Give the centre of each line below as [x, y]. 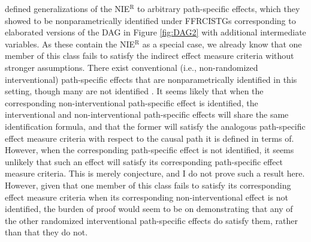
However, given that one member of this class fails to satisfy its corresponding [148, 185]
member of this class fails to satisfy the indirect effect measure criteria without [150, 56]
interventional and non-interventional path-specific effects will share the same [147, 114]
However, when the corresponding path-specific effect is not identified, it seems [150, 150]
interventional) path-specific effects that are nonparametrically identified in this [151, 79]
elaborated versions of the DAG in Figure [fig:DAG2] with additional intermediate [155, 32]
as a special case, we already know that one [222, 44]
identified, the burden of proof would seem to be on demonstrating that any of [149, 209]
